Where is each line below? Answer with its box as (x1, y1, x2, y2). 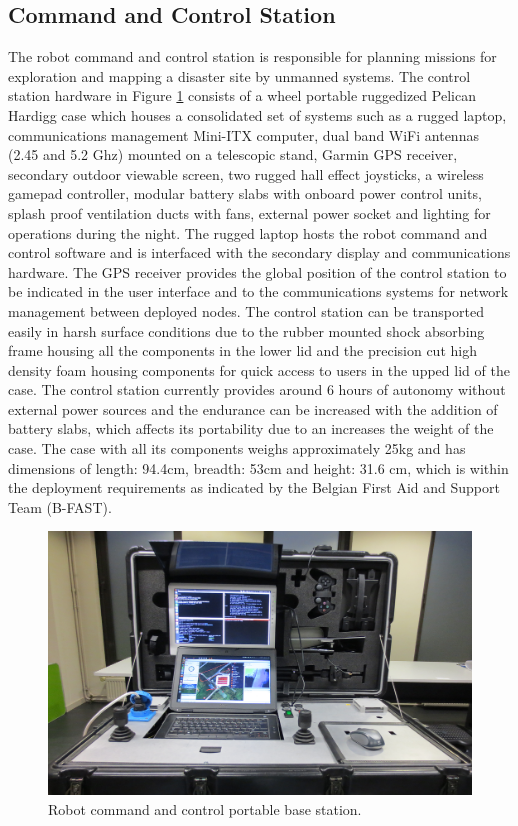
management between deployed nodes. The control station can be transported (8, 300, 484, 321)
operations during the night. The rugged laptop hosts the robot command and (8, 222, 488, 243)
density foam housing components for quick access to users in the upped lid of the (8, 359, 510, 380)
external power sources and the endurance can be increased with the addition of (8, 398, 498, 419)
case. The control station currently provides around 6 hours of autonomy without (8, 379, 506, 400)
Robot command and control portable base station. (48, 798, 362, 819)
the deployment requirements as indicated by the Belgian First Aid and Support (8, 477, 500, 498)
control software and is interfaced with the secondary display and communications (8, 242, 511, 263)
